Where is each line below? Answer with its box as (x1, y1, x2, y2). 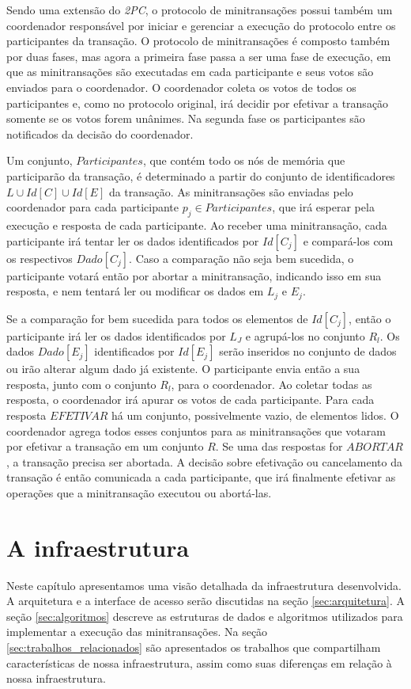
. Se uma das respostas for (215, 438, 343, 455)
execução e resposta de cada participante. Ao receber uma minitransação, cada (6, 216, 387, 233)
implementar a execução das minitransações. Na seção (6, 623, 268, 640)
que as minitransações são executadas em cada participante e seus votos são (6, 63, 374, 80)
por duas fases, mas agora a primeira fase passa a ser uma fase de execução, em (6, 48, 391, 64)
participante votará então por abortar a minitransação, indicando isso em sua (6, 267, 382, 284)
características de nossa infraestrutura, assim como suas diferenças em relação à (6, 654, 392, 671)
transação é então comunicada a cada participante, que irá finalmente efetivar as (6, 469, 396, 485)
